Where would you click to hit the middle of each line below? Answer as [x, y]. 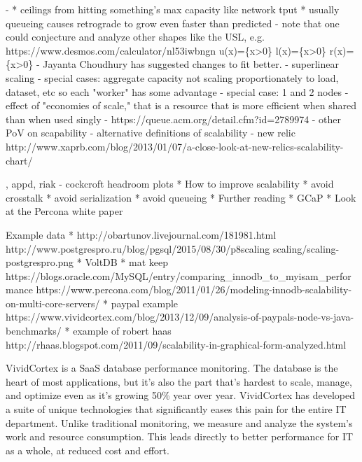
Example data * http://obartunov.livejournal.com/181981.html [141, 234]
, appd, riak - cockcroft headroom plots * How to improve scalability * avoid [170, 184]
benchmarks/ [34, 331]
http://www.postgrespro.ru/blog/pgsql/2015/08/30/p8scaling [138, 248]
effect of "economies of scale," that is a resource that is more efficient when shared [181, 105]
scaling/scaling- [306, 248]
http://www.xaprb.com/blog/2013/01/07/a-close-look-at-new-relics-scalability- [175, 146]
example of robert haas [122, 331]
